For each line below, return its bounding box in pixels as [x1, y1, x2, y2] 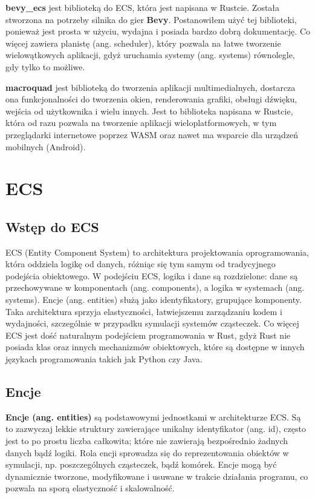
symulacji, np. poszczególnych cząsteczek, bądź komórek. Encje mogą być [5, 458, 277, 471]
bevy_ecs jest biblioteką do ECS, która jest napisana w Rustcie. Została [5, 1, 280, 13]
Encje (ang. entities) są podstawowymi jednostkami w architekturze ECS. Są [5, 410, 301, 423]
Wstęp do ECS [5, 217, 99, 236]
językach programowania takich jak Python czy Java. [5, 353, 203, 365]
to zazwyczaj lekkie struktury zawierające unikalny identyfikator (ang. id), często [5, 422, 306, 435]
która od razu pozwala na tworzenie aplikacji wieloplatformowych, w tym [5, 116, 277, 129]
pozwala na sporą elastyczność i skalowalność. [5, 482, 175, 494]
